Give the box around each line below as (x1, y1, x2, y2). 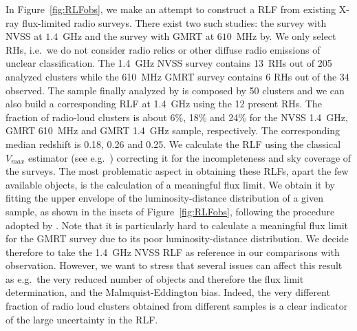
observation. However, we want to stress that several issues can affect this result (6, 258, 343, 273)
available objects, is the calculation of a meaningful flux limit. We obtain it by (6, 177, 335, 191)
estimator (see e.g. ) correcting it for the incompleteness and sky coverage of (28, 150, 351, 164)
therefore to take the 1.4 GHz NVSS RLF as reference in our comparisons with (6, 244, 340, 259)
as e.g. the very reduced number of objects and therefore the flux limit (6, 271, 304, 286)
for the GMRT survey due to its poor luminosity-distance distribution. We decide (6, 231, 349, 246)
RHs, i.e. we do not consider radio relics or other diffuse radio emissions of (6, 42, 321, 56)
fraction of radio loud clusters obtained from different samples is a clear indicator (6, 299, 348, 313)
